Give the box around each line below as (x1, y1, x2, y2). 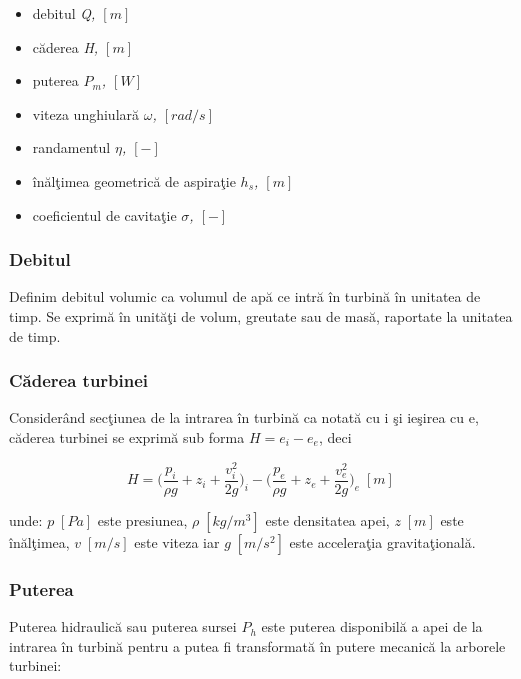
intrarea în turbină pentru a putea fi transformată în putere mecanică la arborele (9, 635, 506, 656)
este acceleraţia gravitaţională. (289, 531, 476, 552)
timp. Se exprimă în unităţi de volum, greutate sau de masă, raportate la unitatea (9, 305, 513, 326)
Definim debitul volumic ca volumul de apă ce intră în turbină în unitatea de (9, 286, 481, 307)
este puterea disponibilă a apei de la (261, 616, 483, 637)
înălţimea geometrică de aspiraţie (32, 170, 236, 191)
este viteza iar (134, 531, 220, 552)
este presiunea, (97, 509, 188, 530)
